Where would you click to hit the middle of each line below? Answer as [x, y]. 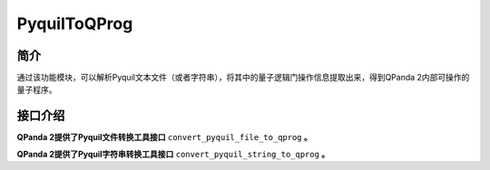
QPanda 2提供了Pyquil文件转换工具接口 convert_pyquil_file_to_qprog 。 [164, 137]
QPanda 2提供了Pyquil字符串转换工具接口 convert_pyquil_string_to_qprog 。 [173, 154]
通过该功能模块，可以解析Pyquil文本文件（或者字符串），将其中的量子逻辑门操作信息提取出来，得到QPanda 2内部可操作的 [243, 78]
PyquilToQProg [75, 24]
